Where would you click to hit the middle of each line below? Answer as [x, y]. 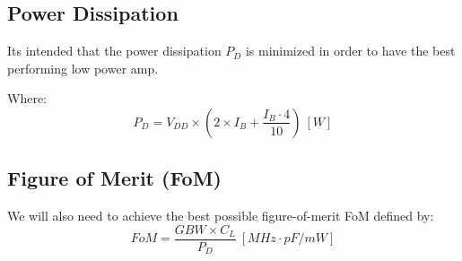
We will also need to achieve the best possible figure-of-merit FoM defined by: [221, 216]
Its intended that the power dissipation [114, 51]
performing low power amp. [83, 68]
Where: [27, 98]
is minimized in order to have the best [350, 51]
